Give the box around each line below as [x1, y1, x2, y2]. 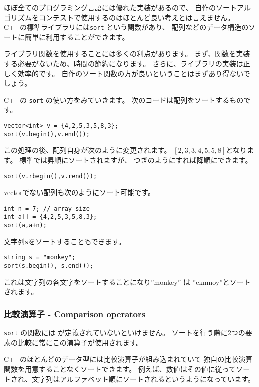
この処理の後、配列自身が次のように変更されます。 [4, 145, 171, 155]
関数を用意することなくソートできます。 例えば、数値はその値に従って [4, 364, 236, 374]
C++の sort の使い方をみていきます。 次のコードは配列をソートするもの [4, 94, 244, 105]
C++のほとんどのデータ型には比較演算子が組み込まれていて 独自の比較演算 [4, 354, 253, 364]
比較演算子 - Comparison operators [4, 307, 146, 320]
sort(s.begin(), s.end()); [4, 262, 93, 270]
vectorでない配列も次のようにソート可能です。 [4, 187, 155, 198]
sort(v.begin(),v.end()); [4, 130, 90, 138]
